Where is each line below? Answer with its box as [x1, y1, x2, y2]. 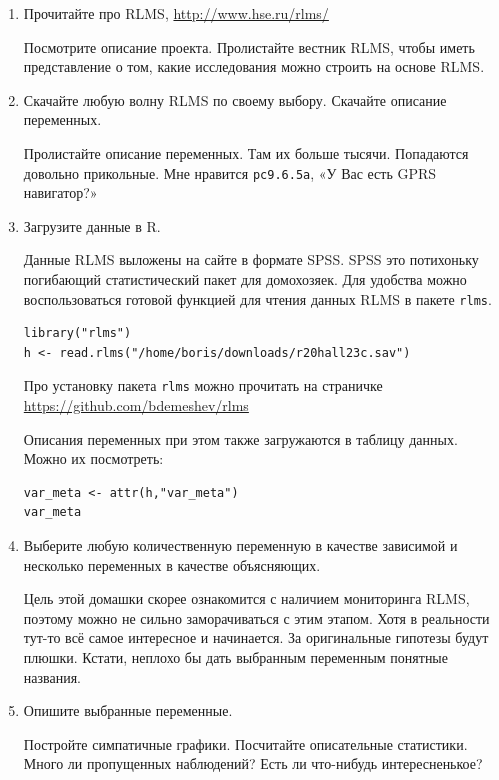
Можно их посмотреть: [23, 448, 164, 469]
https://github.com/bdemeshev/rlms [23, 395, 249, 416]
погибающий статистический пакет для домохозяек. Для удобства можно [23, 269, 467, 289]
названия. [23, 666, 81, 687]
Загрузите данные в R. [23, 215, 161, 236]
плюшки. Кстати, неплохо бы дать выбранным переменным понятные [23, 647, 448, 668]
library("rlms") [23, 326, 132, 341]
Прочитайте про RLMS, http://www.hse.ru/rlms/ [23, 3, 329, 23]
